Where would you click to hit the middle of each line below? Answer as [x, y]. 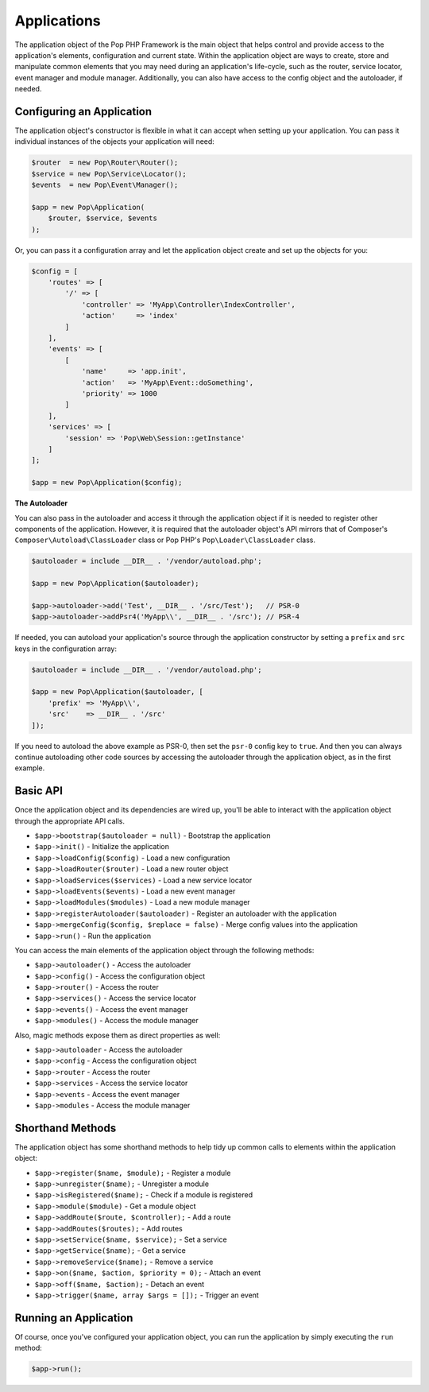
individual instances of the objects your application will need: [114, 142]
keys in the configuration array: [66, 649]
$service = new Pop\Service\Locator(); [109, 174]
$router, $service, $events [103, 218]
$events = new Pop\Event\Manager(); [105, 185]
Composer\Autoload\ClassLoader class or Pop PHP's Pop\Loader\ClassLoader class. [165, 540]
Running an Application [74, 1318]
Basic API [39, 791]
